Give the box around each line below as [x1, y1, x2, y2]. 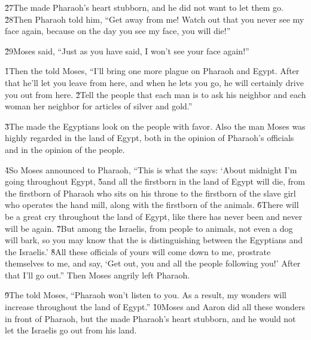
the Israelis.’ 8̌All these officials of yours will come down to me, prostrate [5, 245, 271, 258]
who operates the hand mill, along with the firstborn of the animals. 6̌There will [5, 198, 299, 211]
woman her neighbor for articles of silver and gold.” [5, 100, 193, 112]
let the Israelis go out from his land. [5, 324, 137, 336]
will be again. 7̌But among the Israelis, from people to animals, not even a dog [5, 222, 293, 234]
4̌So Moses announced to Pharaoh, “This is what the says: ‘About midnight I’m [5, 163, 297, 176]
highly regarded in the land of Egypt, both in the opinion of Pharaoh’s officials [5, 131, 294, 144]
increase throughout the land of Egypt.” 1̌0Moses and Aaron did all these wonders [5, 301, 306, 313]
